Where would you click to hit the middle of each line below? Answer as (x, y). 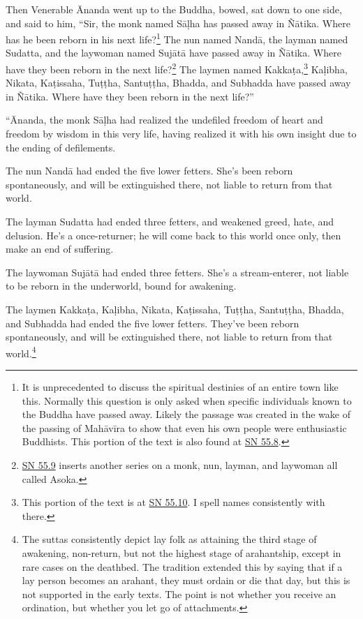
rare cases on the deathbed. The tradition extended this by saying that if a (182, 566)
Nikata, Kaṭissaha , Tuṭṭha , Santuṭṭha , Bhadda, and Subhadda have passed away (178, 83)
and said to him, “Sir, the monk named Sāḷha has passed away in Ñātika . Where (178, 23)
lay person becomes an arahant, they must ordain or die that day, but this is (186, 580)
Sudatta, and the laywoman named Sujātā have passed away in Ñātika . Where (173, 53)
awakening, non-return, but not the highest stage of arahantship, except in (181, 552)
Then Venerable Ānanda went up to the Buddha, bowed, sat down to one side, (174, 9)
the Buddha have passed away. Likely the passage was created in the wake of (186, 414)
